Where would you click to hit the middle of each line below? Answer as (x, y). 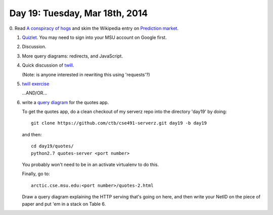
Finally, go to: (36, 174)
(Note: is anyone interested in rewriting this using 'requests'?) (86, 74)
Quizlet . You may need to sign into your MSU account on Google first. (94, 37)
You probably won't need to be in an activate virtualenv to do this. (90, 165)
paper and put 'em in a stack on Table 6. (64, 204)
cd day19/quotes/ (52, 146)
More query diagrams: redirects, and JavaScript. (73, 56)
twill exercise (36, 84)
